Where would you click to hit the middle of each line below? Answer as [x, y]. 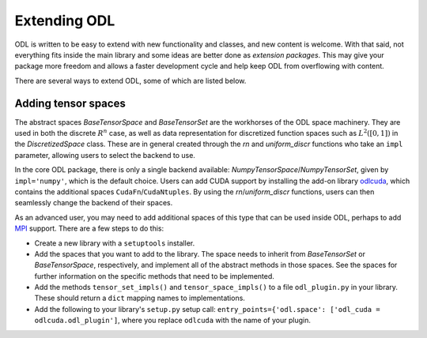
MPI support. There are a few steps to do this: [89, 228]
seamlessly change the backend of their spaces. [94, 203]
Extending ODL [65, 21]
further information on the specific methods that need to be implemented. [154, 276]
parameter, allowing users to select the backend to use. [105, 155]
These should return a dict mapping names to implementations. [140, 298]
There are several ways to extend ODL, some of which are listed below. [130, 81]
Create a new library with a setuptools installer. [115, 243]
